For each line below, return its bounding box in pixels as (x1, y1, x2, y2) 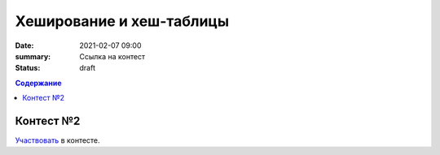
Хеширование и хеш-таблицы (15, 12, 230, 30)
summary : (15, 51, 51, 61)
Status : (15, 63, 41, 73)
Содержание (15, 78, 62, 88)
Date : (15, 41, 34, 50)
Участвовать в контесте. (15, 136, 101, 145)
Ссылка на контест (79, 51, 146, 61)
